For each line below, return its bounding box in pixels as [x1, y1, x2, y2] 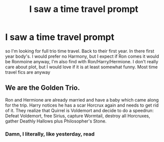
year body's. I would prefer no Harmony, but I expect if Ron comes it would [5, 53, 160, 59]
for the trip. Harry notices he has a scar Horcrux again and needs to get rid [5, 102, 159, 108]
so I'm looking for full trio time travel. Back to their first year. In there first [5, 48, 155, 54]
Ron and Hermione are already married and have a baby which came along [5, 97, 159, 103]
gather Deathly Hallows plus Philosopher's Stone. [5, 118, 107, 124]
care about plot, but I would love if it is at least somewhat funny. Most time [5, 64, 158, 70]
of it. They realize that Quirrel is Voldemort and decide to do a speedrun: [5, 107, 154, 113]
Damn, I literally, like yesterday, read [5, 131, 95, 138]
